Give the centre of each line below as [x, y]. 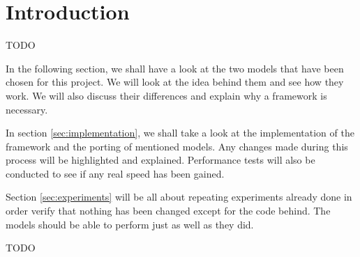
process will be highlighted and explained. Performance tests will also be [160, 160]
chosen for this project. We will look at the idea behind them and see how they [175, 82]
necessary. [27, 109]
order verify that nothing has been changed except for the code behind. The [168, 211]
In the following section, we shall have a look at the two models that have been [175, 68]
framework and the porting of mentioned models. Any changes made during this [177, 146]
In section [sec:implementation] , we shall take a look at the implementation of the [180, 133]
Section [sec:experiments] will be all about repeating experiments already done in [179, 197]
